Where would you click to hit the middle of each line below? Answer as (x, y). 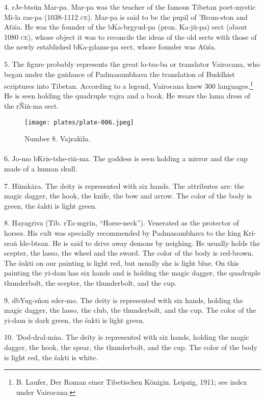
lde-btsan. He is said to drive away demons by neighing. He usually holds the (140, 243)
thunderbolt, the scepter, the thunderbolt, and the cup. (90, 282)
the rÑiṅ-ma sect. (32, 106)
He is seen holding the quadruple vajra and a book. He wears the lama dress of (127, 96)
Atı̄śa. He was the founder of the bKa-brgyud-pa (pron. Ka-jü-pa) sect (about (126, 27)
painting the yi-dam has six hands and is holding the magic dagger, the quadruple (132, 273)
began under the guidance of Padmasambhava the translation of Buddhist (120, 74)
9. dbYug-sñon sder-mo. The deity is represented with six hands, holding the (124, 300)
